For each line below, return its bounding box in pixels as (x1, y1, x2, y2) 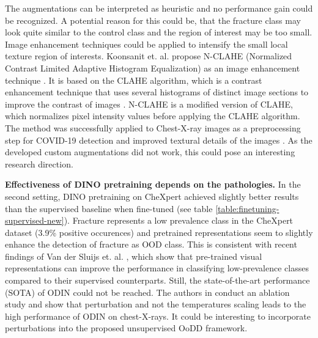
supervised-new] (5, 214, 64, 227)
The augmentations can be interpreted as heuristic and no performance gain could (5, 2, 313, 14)
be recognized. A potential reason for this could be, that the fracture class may (5, 13, 301, 26)
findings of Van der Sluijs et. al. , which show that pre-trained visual (5, 249, 262, 262)
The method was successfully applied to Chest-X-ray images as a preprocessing (5, 121, 301, 134)
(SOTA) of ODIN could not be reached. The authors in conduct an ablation (5, 285, 290, 298)
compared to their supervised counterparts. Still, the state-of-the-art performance (5, 274, 310, 287)
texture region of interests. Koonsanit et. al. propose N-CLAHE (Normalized (5, 50, 292, 62)
